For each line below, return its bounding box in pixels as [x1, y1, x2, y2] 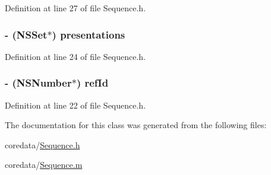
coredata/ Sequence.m [5, 158, 83, 171]
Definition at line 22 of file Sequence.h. [5, 98, 146, 111]
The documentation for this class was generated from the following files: [5, 119, 267, 131]
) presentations [52, 27, 125, 42]
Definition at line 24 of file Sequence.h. [5, 50, 146, 62]
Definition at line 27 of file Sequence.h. [5, 2, 146, 14]
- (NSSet [5, 27, 48, 42]
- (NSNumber [5, 75, 72, 90]
